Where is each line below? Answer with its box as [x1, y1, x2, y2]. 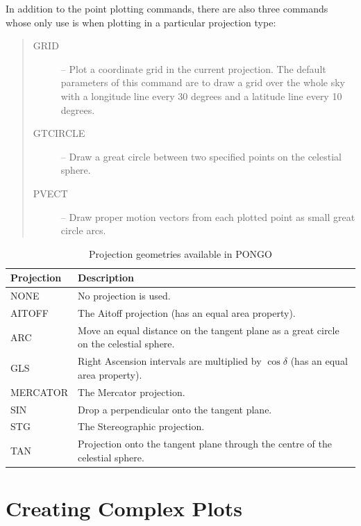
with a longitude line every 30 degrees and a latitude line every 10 [60, 88, 342, 103]
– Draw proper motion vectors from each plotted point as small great [60, 209, 355, 224]
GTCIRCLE [33, 126, 85, 140]
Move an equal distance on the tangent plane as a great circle [78, 322, 339, 337]
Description [78, 270, 135, 285]
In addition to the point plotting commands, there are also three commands [6, 1, 328, 15]
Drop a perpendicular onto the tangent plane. [78, 402, 272, 416]
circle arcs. [60, 223, 106, 238]
